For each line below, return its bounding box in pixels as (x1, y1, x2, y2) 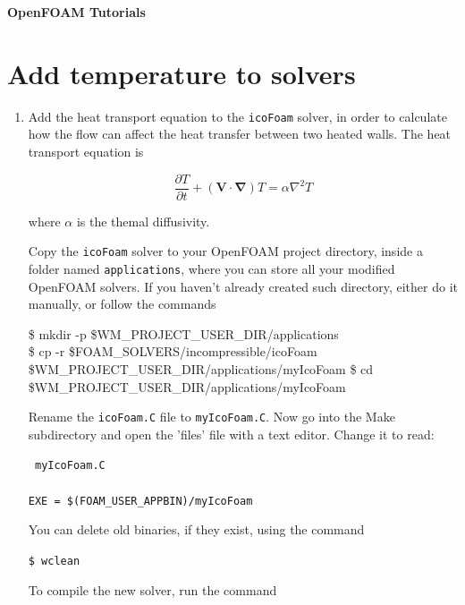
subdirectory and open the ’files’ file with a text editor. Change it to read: (28, 424, 435, 443)
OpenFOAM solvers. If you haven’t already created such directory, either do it (28, 277, 458, 295)
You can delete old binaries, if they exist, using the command (28, 520, 365, 539)
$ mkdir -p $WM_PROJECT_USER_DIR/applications (28, 324, 339, 343)
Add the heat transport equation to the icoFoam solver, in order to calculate (28, 107, 447, 125)
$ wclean (28, 554, 80, 567)
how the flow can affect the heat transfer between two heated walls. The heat (28, 124, 452, 143)
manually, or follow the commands (28, 294, 216, 313)
